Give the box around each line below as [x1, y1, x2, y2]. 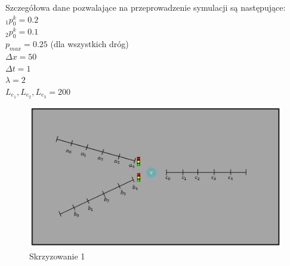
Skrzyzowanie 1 [29, 249, 85, 262]
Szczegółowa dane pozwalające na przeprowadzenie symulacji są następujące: [5, 1, 286, 13]
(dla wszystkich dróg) [50, 38, 129, 50]
